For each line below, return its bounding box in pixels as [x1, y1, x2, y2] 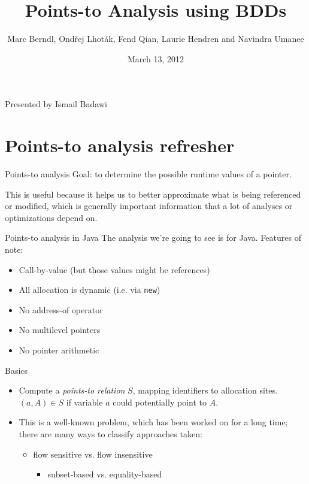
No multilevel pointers [19, 323, 101, 336]
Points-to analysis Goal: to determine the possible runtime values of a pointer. [5, 168, 292, 180]
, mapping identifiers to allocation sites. [132, 384, 278, 397]
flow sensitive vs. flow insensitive [33, 447, 153, 460]
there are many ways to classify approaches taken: [19, 428, 202, 440]
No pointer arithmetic [19, 344, 99, 356]
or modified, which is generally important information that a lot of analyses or [5, 199, 293, 212]
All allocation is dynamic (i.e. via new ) [19, 283, 160, 296]
